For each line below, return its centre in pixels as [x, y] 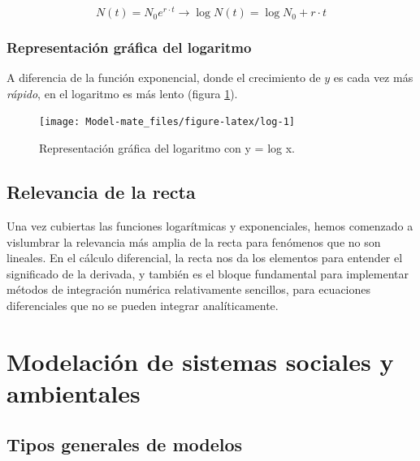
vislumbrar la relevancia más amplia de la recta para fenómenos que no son [194, 241]
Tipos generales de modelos [125, 444]
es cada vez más [373, 78]
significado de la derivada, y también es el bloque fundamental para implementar [208, 273]
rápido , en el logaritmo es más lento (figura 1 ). [122, 93]
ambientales [74, 392]
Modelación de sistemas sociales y [200, 361]
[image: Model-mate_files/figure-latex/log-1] [167, 122]
